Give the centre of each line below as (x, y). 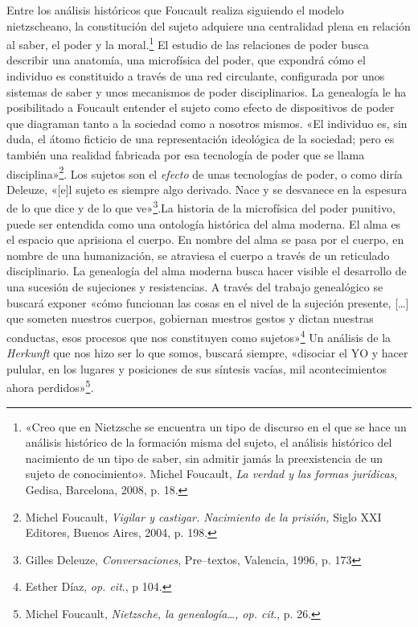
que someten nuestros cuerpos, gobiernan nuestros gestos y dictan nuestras (190, 318)
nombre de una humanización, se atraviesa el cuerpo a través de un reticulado (198, 255)
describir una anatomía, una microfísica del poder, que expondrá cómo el (186, 60)
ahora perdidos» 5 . (50, 386)
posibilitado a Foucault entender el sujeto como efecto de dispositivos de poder (201, 107)
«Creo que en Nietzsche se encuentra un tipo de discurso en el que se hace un (216, 426)
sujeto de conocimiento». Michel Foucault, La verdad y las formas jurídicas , (211, 474)
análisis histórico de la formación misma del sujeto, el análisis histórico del (209, 442)
